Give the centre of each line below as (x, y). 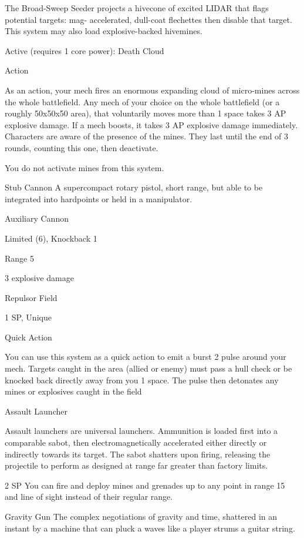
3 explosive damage (39, 278)
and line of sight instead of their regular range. (89, 497)
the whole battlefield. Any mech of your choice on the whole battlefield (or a (142, 101)
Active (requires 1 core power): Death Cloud (85, 50)
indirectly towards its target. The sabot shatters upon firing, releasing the (138, 454)
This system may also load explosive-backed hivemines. (104, 31)
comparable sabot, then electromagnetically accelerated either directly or (136, 442)
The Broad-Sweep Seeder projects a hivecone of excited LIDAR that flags (137, 8)
